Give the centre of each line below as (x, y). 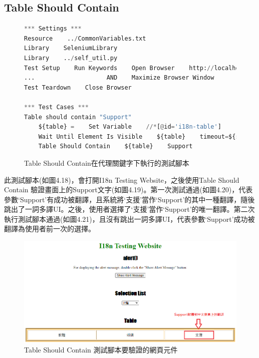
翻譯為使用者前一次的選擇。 (50, 229)
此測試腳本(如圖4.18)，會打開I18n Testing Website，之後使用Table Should (122, 180)
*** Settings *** (53, 29)
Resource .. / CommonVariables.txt (85, 38)
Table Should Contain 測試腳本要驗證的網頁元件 (101, 350)
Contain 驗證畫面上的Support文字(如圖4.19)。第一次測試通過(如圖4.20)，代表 (128, 190)
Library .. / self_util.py (71, 58)
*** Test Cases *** (56, 107)
